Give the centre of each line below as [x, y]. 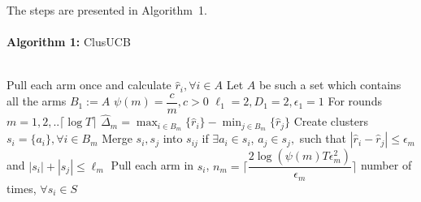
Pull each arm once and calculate [89, 85]
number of [386, 165]
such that [323, 138]
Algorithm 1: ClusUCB [69, 42]
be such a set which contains [330, 85]
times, [22, 188]
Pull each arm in [152, 165]
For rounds [355, 101]
